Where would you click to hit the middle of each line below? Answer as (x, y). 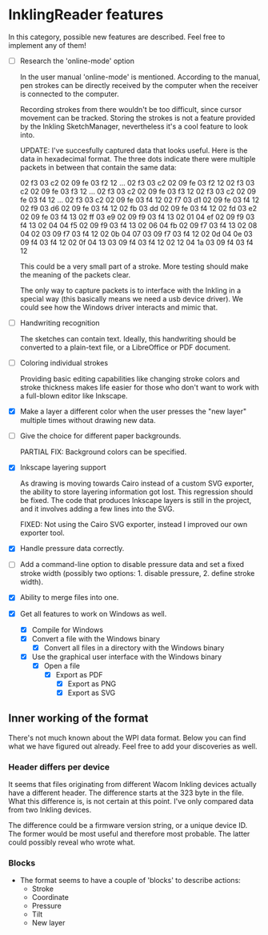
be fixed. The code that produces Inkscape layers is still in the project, (136, 501)
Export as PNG (92, 683)
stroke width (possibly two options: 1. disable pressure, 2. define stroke (137, 573)
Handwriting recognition (60, 323)
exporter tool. (42, 533)
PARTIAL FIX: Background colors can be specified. (103, 452)
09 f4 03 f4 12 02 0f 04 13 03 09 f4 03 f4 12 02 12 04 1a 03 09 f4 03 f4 (136, 242)
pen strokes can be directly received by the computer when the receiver (139, 85)
